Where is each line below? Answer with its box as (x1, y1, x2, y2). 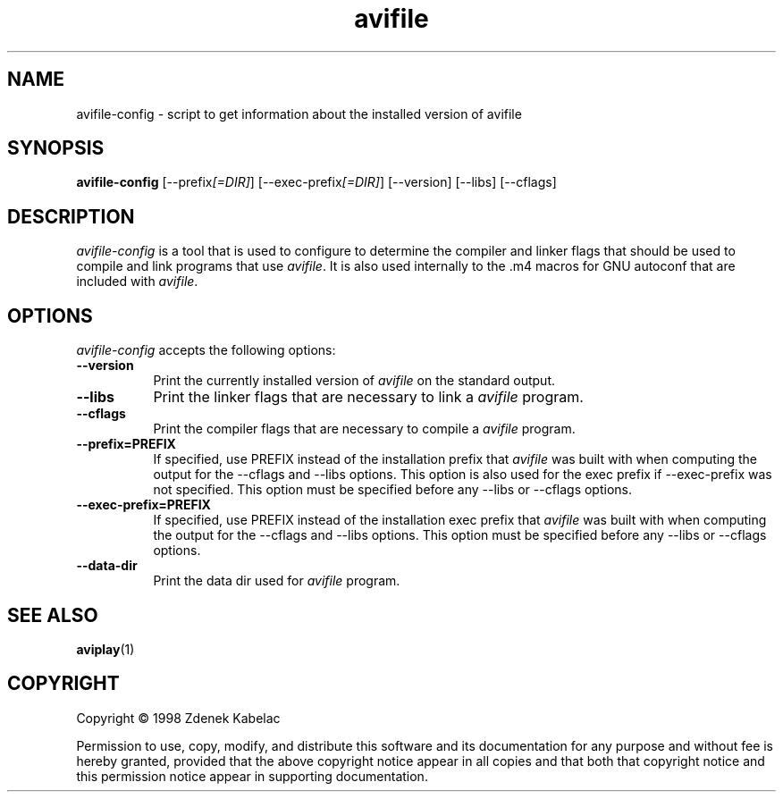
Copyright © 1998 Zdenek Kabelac (76, 710, 281, 726)
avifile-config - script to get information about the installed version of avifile (76, 105, 522, 122)
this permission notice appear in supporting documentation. (76, 768, 428, 784)
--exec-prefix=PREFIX (76, 497, 211, 513)
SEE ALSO (7, 603, 98, 627)
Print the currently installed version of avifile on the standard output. (153, 373, 556, 389)
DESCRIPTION (7, 205, 135, 228)
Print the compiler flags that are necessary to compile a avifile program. (153, 421, 576, 437)
